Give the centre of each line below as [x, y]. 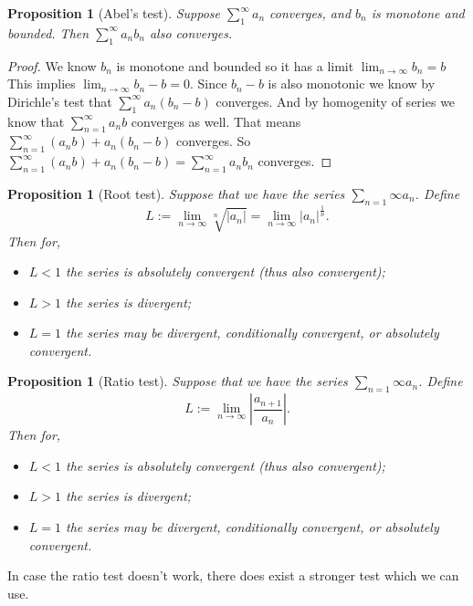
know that [36, 121]
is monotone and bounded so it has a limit [235, 65]
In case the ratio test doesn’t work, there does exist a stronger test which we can [233, 575]
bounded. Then [48, 32]
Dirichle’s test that [60, 101]
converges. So [213, 141]
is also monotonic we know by [352, 84]
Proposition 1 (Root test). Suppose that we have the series [176, 193]
